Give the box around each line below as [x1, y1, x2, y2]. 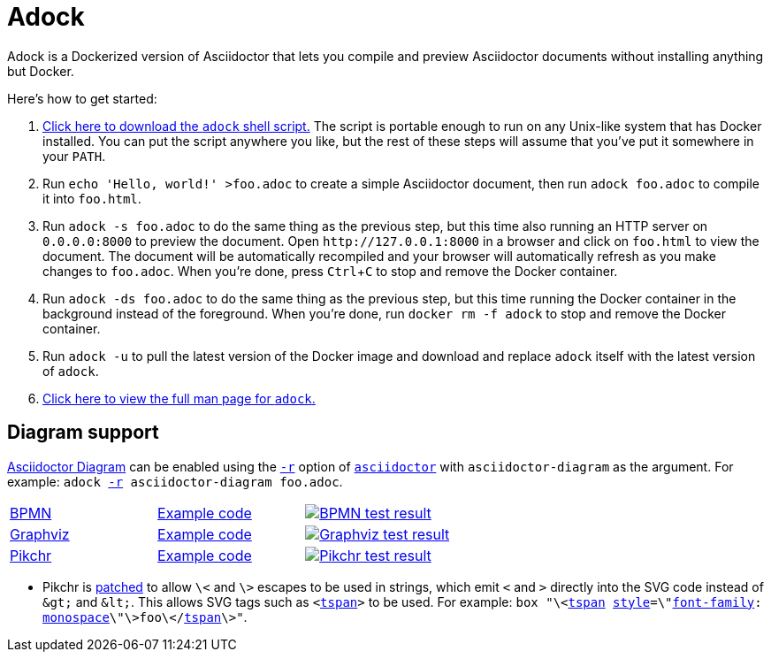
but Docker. [7, 63, 74, 79]
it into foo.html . [42, 190, 141, 206]
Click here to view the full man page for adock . [42, 390, 316, 406]
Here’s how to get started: [7, 90, 157, 106]
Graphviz [10, 525, 70, 543]
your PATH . [42, 148, 106, 164]
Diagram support [7, 421, 159, 444]
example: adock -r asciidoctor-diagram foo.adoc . [7, 473, 343, 489]
